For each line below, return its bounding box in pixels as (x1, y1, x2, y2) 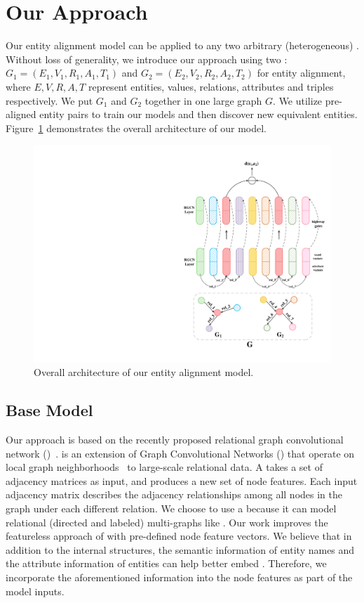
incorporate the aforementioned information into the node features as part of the (6, 569, 353, 584)
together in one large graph (144, 93, 262, 108)
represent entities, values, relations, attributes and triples (88, 79, 334, 93)
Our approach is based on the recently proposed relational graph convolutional (6, 432, 344, 446)
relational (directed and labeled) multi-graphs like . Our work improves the (6, 514, 328, 529)
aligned (6, 107, 36, 122)
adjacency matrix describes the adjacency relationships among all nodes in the (6, 487, 343, 502)
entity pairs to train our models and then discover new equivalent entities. (39, 107, 358, 122)
